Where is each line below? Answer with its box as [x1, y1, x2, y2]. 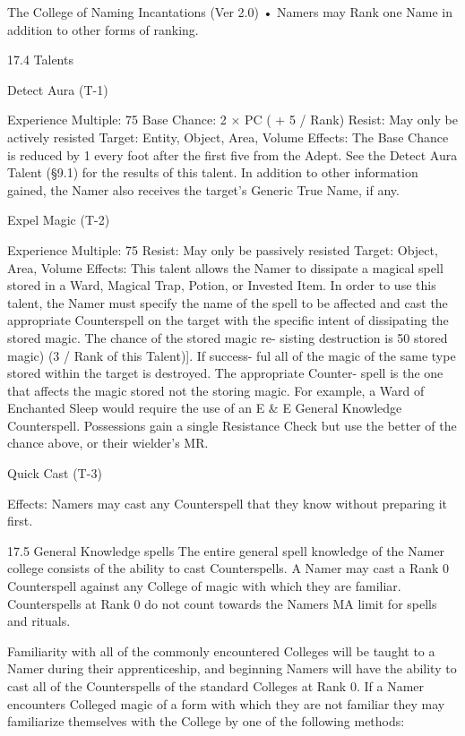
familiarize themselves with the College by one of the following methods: [7, 712, 405, 731]
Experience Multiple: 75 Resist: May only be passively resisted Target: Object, [7, 240, 438, 259]
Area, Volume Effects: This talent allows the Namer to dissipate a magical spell [7, 258, 443, 277]
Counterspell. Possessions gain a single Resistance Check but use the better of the [7, 415, 457, 434]
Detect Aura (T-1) [7, 80, 108, 98]
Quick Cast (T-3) [7, 464, 102, 483]
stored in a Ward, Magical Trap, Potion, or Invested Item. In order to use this [7, 276, 436, 295]
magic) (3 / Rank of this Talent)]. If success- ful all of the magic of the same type [7, 346, 456, 364]
